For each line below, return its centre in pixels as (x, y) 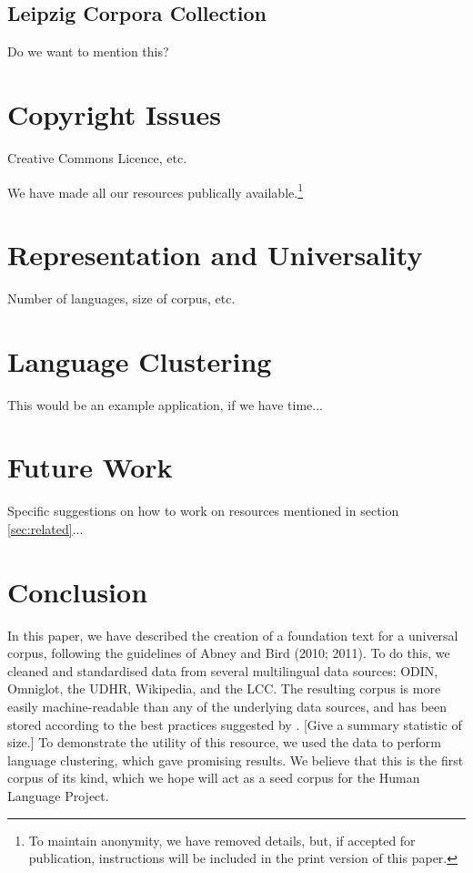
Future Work (90, 467)
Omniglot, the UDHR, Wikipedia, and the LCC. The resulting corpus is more (224, 688)
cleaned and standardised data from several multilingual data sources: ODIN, (223, 670)
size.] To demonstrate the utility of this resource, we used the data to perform (224, 742)
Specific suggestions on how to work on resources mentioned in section (203, 511)
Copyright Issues (114, 113)
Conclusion (78, 591)
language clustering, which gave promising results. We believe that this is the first (236, 760)
